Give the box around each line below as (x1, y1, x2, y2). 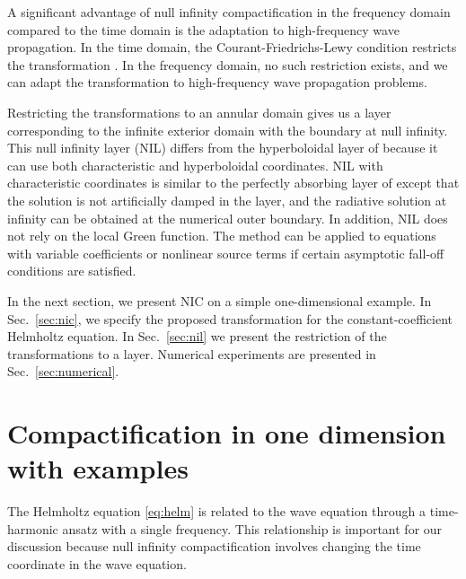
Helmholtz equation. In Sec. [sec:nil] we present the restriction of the (7, 327, 387, 346)
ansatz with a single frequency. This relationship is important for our (62, 519, 443, 538)
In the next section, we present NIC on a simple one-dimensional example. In (7, 291, 432, 310)
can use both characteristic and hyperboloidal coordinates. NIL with (7, 155, 383, 174)
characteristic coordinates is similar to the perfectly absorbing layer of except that (7, 173, 460, 192)
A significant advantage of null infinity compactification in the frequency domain (7, 3, 451, 21)
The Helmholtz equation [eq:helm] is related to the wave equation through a (7, 502, 426, 521)
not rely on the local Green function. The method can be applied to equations (7, 226, 436, 245)
